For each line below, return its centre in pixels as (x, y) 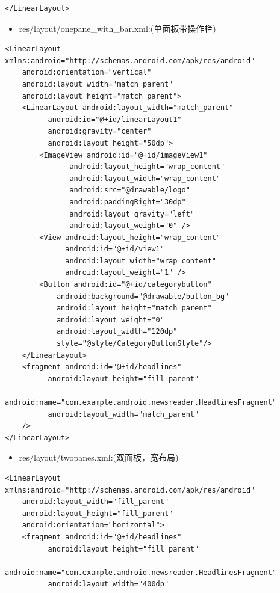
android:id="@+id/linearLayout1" (115, 119)
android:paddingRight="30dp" (128, 202)
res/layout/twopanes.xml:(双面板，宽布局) (99, 457)
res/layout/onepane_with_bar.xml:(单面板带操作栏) (117, 28)
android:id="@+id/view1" (115, 249)
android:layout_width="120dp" (117, 332)
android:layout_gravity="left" (132, 214)
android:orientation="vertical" (87, 72)
